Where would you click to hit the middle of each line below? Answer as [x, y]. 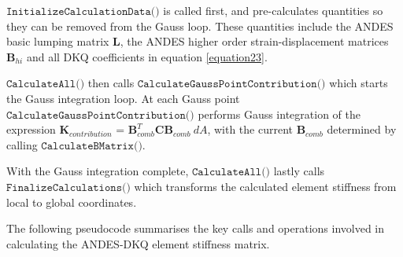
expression [31, 129]
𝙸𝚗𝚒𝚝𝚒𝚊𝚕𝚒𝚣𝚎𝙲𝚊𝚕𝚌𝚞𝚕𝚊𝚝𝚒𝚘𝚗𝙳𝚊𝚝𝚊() [83, 12]
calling [22, 144]
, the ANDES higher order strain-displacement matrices [254, 41]
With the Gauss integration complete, [98, 171]
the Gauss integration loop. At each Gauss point [123, 98]
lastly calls [299, 171]
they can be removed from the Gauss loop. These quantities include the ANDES [200, 26]
